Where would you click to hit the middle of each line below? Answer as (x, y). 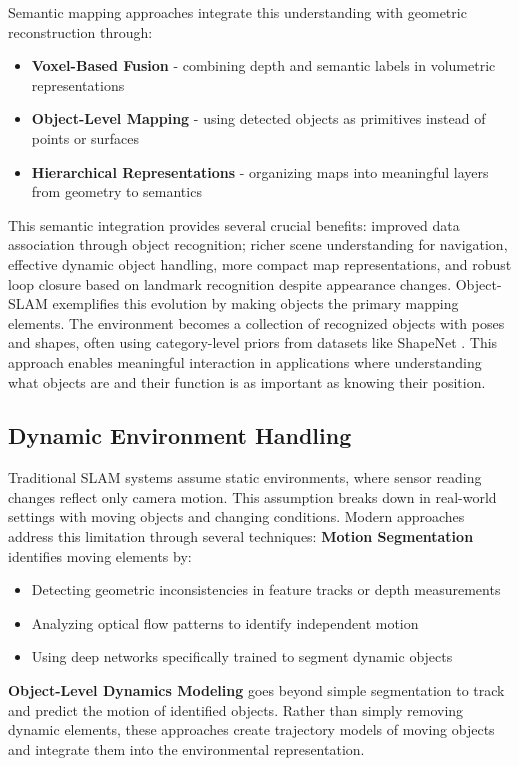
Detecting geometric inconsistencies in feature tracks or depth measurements (266, 589)
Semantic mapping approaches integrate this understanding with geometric (237, 12)
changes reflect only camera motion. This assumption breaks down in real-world (252, 496)
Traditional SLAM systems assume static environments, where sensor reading (245, 477)
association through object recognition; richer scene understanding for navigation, (258, 244)
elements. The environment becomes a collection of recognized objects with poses (256, 322)
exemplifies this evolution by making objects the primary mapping (255, 303)
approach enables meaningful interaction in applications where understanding (245, 361)
